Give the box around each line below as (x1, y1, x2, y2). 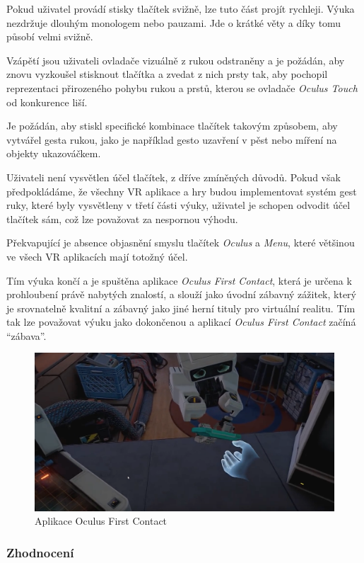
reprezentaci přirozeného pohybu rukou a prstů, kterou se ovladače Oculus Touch (6, 80, 358, 95)
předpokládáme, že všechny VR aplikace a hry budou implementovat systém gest (6, 183, 357, 198)
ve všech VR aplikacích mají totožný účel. (6, 249, 188, 263)
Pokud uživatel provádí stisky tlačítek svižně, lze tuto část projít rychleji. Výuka (6, 1, 355, 16)
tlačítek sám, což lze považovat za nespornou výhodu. (6, 211, 238, 226)
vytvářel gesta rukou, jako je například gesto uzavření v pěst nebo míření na (6, 132, 337, 147)
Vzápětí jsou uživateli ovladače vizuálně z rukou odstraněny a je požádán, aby (6, 52, 345, 67)
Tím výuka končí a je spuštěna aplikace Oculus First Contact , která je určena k (6, 273, 352, 288)
